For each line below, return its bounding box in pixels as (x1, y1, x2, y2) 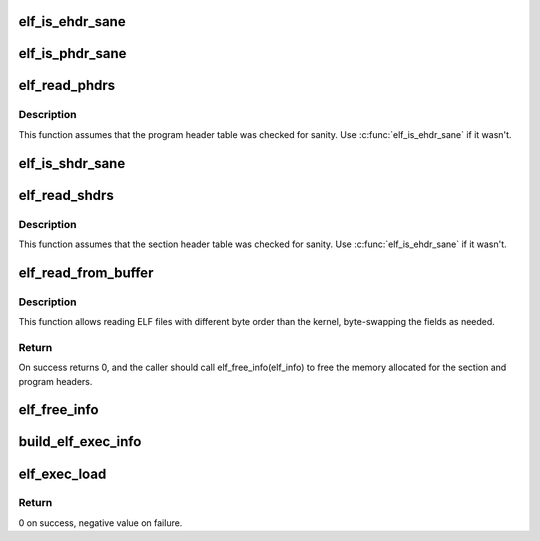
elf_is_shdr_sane (18, 155, 126, 172)
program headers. (18, 375, 93, 387)
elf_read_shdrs (18, 186, 114, 204)
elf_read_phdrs (18, 77, 116, 94)
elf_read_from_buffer (18, 264, 154, 281)
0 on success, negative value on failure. (18, 516, 183, 529)
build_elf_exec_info (18, 433, 142, 450)
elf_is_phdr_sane (18, 45, 127, 62)
